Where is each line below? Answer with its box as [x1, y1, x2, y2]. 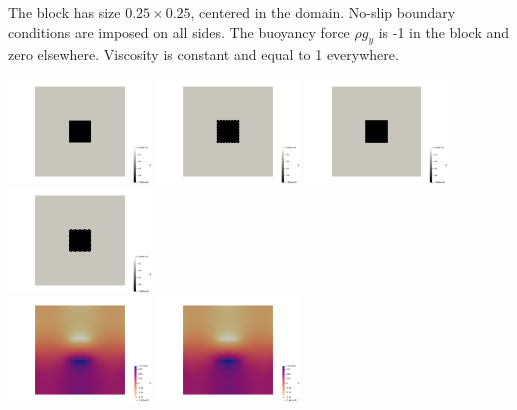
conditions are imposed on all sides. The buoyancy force [8, 21, 350, 42]
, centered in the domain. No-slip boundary [190, 2, 456, 22]
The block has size [8, 2, 121, 22]
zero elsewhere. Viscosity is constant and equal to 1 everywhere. [8, 44, 399, 65]
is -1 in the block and [378, 21, 510, 42]
